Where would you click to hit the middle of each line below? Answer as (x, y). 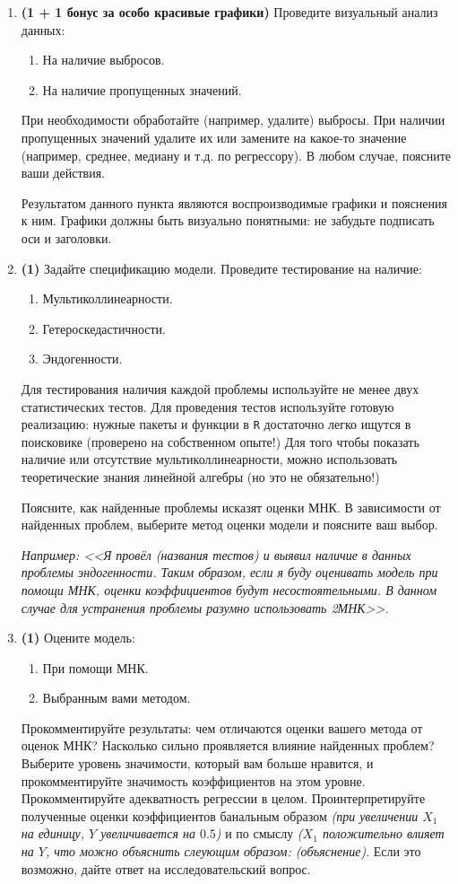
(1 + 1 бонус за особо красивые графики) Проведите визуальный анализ (229, 12)
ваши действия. (63, 173)
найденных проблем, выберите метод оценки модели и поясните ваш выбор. (229, 525)
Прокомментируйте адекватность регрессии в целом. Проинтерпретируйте (223, 798)
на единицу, (52, 833)
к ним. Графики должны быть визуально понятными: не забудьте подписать (228, 220)
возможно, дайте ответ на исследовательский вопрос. (166, 868)
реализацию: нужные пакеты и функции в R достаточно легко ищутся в (216, 424)
